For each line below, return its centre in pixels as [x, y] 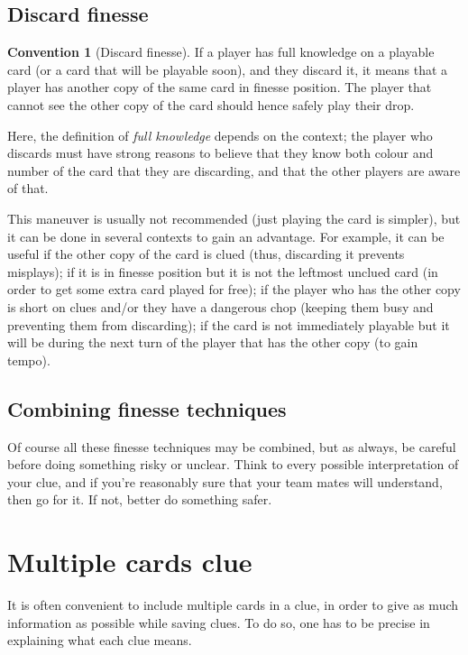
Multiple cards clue [130, 562]
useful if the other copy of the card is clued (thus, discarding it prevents [206, 254]
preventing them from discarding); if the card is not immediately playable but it [229, 324]
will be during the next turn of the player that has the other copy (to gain [213, 342]
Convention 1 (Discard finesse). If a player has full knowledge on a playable [221, 52]
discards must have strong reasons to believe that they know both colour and [220, 153]
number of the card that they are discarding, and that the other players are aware [234, 170]
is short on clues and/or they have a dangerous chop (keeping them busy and [220, 306]
